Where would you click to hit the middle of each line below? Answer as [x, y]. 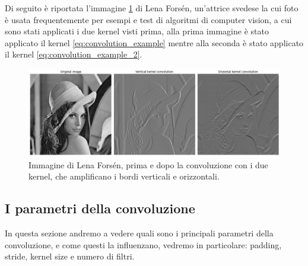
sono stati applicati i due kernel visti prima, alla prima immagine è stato [137, 31]
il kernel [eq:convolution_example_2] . [74, 54]
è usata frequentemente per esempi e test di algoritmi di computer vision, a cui [148, 19]
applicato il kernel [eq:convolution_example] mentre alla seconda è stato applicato [154, 42]
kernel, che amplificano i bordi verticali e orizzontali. [124, 176]
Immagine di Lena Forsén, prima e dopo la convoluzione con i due [148, 164]
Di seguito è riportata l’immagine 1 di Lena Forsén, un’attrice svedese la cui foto [152, 8]
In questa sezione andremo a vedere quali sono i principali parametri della [139, 233]
